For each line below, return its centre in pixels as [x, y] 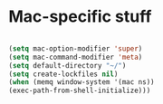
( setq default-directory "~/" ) [67, 65]
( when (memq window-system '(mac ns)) [81, 82]
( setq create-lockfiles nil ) [63, 74]
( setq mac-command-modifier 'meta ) [76, 57]
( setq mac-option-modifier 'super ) [76, 48]
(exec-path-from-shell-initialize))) [80, 91]
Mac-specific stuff [80, 17]
